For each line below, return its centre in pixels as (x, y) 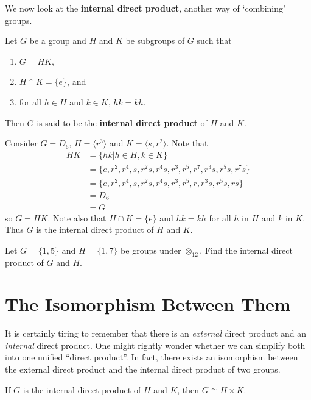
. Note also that (77, 217)
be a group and (58, 41)
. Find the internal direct (246, 250)
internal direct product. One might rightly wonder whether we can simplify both (155, 345)
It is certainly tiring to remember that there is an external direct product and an (156, 333)
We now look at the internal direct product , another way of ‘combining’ (145, 8)
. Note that (187, 143)
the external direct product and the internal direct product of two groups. (143, 369)
